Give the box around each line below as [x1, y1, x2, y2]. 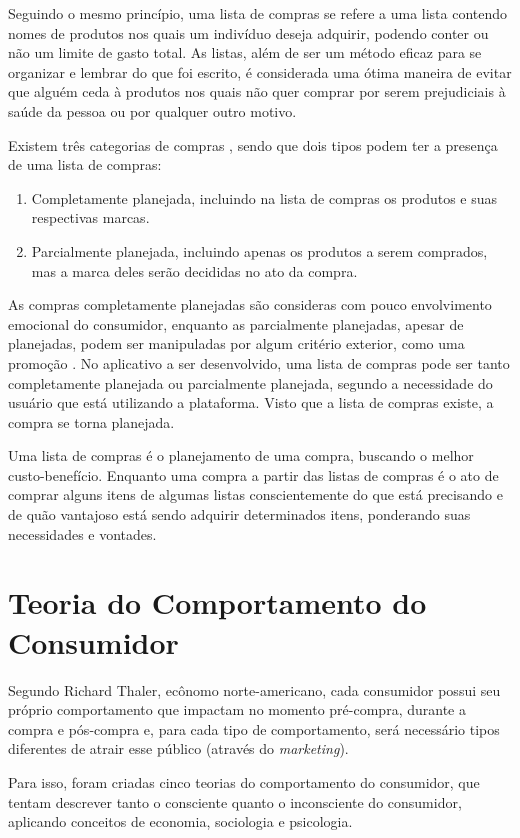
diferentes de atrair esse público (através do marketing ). [8, 738, 349, 759]
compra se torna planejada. [8, 411, 175, 432]
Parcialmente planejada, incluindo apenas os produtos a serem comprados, [31, 240, 488, 261]
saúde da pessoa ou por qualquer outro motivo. [8, 100, 297, 121]
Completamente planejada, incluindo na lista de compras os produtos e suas [31, 187, 498, 208]
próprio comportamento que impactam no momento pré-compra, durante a [8, 699, 466, 720]
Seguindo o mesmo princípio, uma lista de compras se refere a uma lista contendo [8, 3, 508, 23]
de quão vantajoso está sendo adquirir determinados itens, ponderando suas [8, 504, 471, 525]
